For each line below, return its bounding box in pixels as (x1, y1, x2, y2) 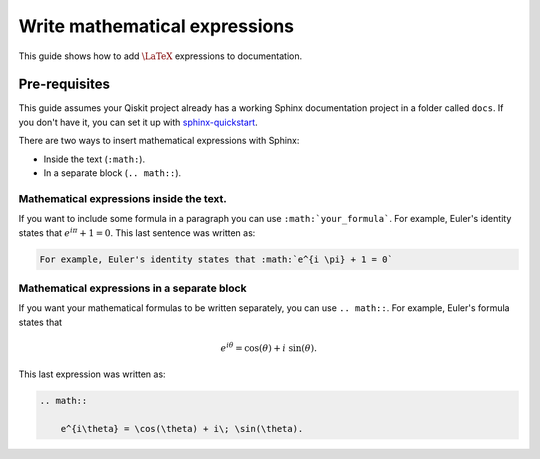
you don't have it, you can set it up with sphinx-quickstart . (18, 116, 259, 128)
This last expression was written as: (18, 368, 166, 380)
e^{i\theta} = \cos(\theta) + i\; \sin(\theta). (60, 423, 304, 434)
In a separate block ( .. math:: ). (43, 167, 182, 179)
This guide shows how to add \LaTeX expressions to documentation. (18, 50, 303, 62)
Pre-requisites (18, 76, 110, 93)
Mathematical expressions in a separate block (18, 281, 247, 295)
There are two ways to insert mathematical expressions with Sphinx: (18, 135, 300, 147)
